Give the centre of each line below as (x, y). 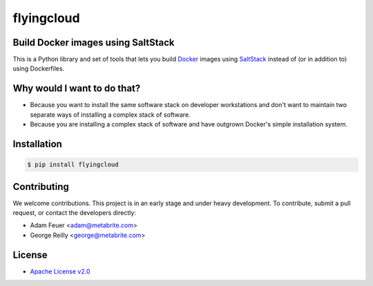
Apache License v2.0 (60, 271)
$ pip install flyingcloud (73, 165)
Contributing (41, 187)
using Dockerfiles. (39, 68)
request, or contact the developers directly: (74, 213)
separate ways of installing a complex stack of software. (110, 115)
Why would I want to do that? (77, 89)
